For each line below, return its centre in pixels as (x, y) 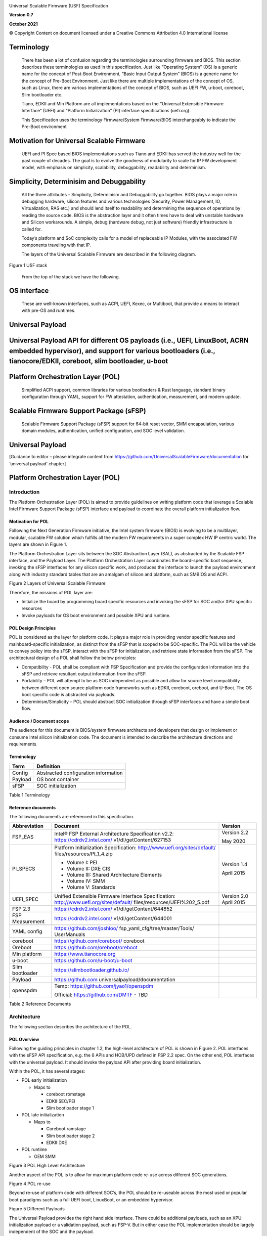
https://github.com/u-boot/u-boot (93, 961)
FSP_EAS (23, 837)
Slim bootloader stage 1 (70, 1108)
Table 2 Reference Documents (40, 1004)
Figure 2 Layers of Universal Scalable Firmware (57, 583)
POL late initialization (43, 1115)
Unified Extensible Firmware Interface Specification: (115, 896)
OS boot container (58, 779)
